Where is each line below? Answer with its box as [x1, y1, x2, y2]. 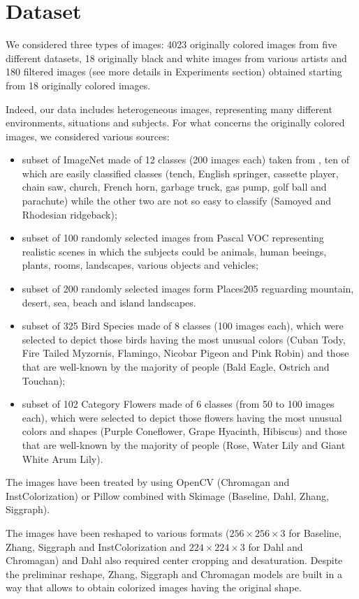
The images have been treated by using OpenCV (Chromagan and [6, 475, 290, 489]
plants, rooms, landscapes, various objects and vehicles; [22, 258, 258, 272]
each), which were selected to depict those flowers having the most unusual [22, 410, 342, 424]
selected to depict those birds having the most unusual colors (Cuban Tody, [22, 332, 346, 346]
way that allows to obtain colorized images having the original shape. [6, 580, 302, 595]
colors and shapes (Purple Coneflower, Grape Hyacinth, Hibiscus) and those [22, 424, 347, 438]
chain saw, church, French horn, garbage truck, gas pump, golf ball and [22, 179, 327, 194]
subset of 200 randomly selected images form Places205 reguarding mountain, [22, 281, 354, 296]
